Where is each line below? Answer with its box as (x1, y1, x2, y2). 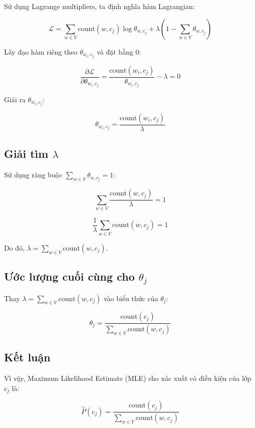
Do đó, (4, 242, 25, 253)
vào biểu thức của (103, 293, 158, 303)
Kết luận (4, 349, 51, 365)
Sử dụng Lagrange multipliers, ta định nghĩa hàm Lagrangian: (4, 1, 195, 11)
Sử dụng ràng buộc (4, 169, 63, 180)
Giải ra (4, 94, 26, 104)
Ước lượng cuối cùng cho (4, 268, 135, 284)
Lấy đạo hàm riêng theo (4, 46, 78, 57)
